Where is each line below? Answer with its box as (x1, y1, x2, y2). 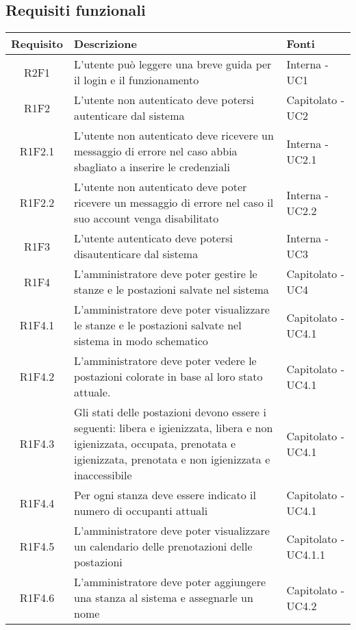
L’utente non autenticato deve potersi (74, 92, 255, 108)
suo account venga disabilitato (74, 210, 219, 227)
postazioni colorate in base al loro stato (74, 368, 263, 385)
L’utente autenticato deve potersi (74, 230, 233, 247)
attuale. (74, 384, 111, 401)
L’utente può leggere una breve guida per (74, 56, 272, 73)
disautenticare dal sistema (74, 246, 199, 262)
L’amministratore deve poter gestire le (74, 266, 257, 282)
